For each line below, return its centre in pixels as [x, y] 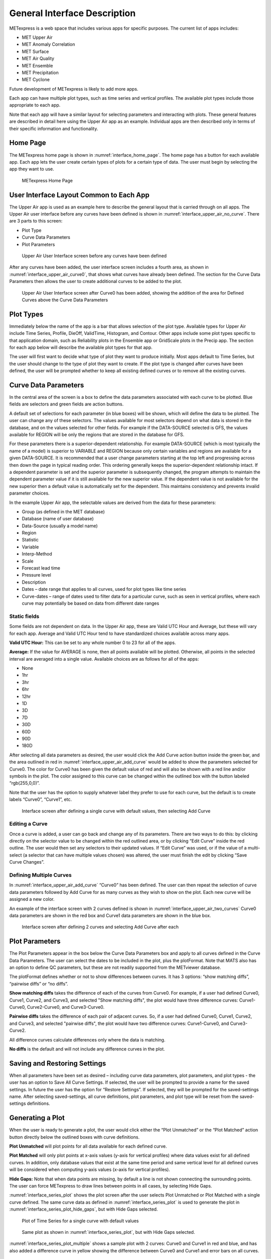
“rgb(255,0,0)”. [25, 783]
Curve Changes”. [27, 862]
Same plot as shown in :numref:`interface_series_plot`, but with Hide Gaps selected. [108, 1232]
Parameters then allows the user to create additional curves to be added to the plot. [96, 282]
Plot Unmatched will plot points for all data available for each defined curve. [88, 1146]
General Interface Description [73, 13]
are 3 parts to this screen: [36, 221]
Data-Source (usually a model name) [60, 526]
